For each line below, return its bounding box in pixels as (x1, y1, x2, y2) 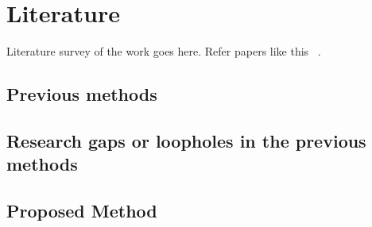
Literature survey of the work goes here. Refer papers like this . (6, 43, 321, 60)
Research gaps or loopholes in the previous (6, 128, 366, 152)
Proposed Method (6, 198, 157, 223)
